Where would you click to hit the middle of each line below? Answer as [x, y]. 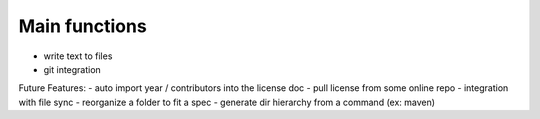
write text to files [78, 56]
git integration [72, 69]
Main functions [82, 26]
